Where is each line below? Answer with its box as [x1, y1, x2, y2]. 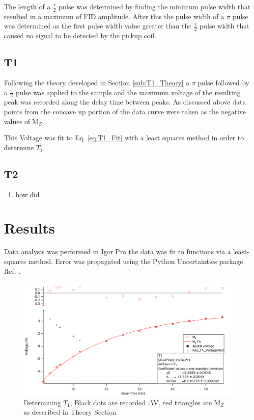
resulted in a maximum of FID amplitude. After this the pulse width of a [4, 11, 225, 21]
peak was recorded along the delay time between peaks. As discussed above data [4, 97, 246, 107]
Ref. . [4, 265, 21, 276]
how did [15, 189, 40, 199]
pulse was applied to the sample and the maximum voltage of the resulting [15, 87, 241, 97]
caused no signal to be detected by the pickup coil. [4, 30, 157, 41]
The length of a [4, 1, 51, 11]
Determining [24, 397, 61, 407]
